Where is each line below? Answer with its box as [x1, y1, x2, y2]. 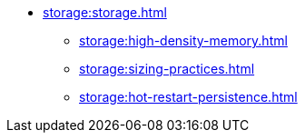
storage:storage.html [43, 5, 167, 20]
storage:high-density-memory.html [79, 33, 288, 48]
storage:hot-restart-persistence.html [79, 89, 298, 105]
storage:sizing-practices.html [79, 61, 255, 76]
